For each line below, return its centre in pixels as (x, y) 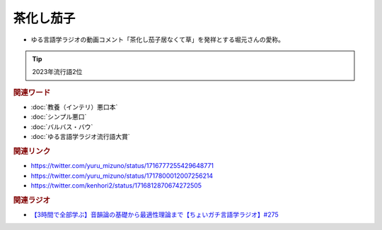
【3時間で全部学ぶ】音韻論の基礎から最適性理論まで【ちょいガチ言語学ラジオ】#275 (155, 214)
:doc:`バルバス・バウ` (62, 126)
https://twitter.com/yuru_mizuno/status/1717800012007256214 (122, 176)
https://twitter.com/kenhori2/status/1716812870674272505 (116, 185)
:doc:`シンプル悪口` (59, 117)
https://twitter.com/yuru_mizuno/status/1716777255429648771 (122, 166)
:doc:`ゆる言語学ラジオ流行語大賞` (80, 137)
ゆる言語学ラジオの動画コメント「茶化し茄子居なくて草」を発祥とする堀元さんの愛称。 (157, 40)
